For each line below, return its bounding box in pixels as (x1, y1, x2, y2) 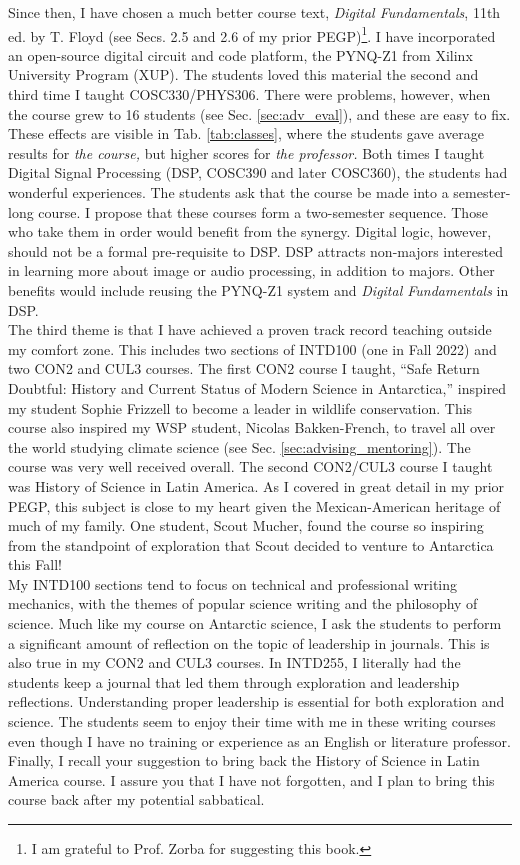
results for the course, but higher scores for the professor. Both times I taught (8, 142, 485, 163)
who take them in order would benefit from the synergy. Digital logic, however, (8, 221, 492, 242)
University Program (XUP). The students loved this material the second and (8, 64, 479, 85)
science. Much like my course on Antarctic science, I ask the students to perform (8, 613, 502, 634)
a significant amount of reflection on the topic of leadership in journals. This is (8, 632, 490, 653)
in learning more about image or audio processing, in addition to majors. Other (8, 260, 495, 281)
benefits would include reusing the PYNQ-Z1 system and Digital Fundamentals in (8, 279, 509, 300)
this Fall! (8, 554, 62, 575)
